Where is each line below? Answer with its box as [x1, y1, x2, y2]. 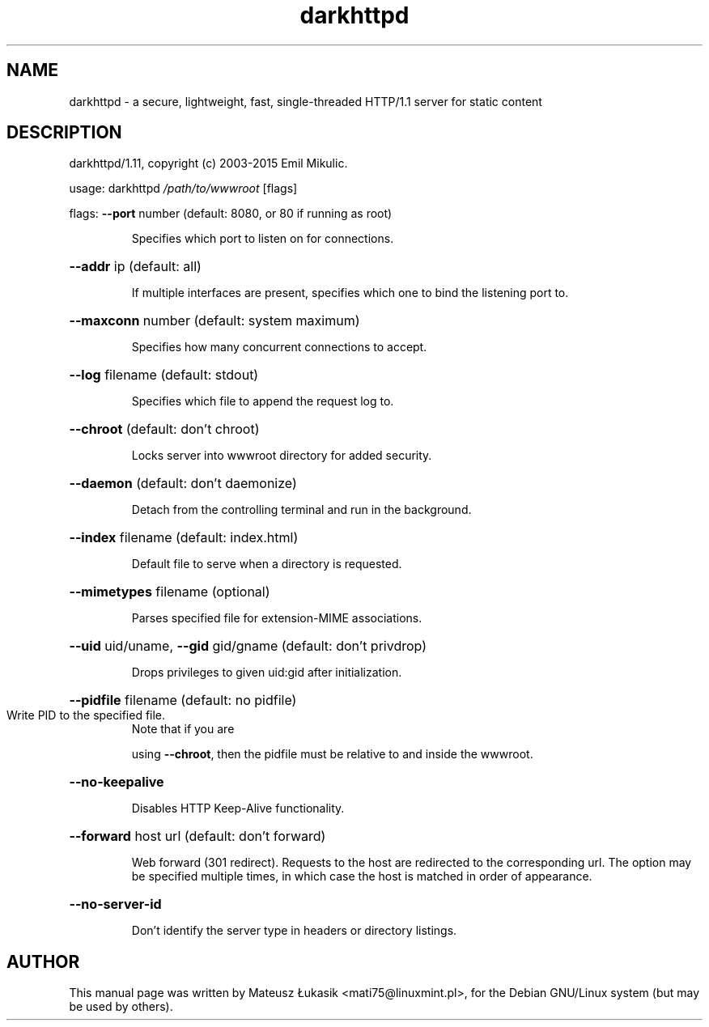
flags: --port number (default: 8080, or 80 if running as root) [69, 206, 393, 221]
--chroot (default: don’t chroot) [69, 421, 260, 438]
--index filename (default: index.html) [69, 529, 299, 546]
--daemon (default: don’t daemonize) [69, 475, 297, 492]
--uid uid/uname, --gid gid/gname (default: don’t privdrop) [69, 638, 427, 655]
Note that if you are [131, 722, 235, 736]
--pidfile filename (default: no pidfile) [69, 692, 297, 709]
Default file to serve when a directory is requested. [131, 557, 402, 571]
